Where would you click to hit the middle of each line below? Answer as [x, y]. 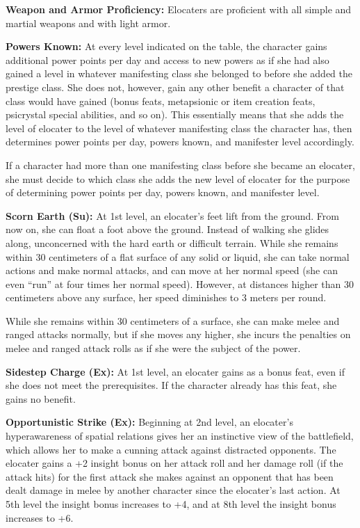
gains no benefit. [41, 398]
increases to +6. [40, 517]
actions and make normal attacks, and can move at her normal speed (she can [172, 270]
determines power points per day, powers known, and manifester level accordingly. [180, 142]
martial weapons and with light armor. [88, 23]
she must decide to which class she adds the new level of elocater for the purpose [178, 178]
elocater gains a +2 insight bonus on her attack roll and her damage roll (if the [174, 463]
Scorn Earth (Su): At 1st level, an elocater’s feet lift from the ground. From [172, 215]
